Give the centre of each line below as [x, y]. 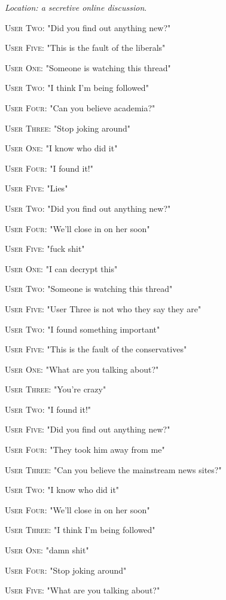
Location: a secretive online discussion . [76, 7]
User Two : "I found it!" [48, 409]
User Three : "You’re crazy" [56, 389]
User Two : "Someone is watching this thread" [89, 289]
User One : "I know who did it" [61, 148]
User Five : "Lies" [36, 188]
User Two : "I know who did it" [62, 490]
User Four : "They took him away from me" [85, 450]
